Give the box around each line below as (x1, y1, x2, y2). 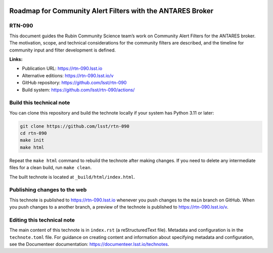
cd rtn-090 (20, 130, 47, 136)
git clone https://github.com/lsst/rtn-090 (20, 123, 130, 129)
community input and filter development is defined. (9, 47, 116, 53)
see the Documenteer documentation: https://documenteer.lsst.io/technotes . (9, 241, 169, 247)
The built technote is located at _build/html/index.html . (9, 174, 135, 180)
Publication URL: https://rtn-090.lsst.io (22, 66, 103, 72)
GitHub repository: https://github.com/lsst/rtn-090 (22, 80, 127, 86)
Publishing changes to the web (9, 186, 87, 193)
